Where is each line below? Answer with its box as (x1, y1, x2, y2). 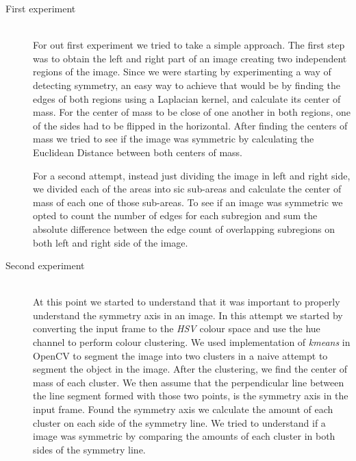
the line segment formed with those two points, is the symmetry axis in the (33, 388, 348, 403)
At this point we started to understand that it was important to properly (33, 295, 340, 309)
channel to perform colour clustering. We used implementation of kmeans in (33, 335, 351, 349)
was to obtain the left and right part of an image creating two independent (33, 51, 347, 65)
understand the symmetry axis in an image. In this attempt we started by (33, 308, 343, 322)
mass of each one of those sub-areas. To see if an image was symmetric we (33, 195, 343, 209)
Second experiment (5, 258, 85, 273)
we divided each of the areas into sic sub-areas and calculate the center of (33, 182, 342, 196)
